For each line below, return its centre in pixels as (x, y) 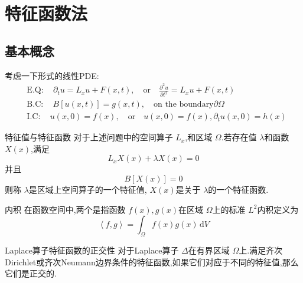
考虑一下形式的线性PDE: (52, 75)
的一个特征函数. (238, 189)
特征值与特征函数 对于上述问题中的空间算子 (89, 137)
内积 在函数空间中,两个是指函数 (65, 209)
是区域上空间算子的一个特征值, (88, 189)
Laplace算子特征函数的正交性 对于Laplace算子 (92, 250)
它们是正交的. (31, 273)
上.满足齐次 (261, 250)
